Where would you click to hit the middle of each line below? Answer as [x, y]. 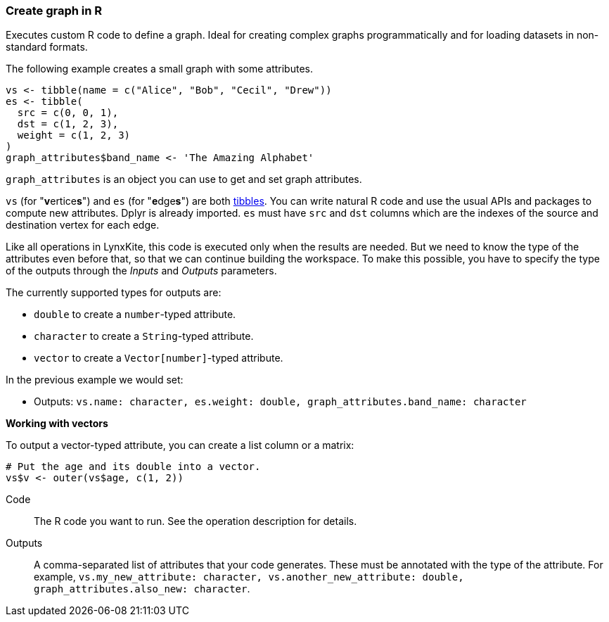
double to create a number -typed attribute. [135, 315]
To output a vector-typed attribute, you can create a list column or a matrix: [180, 445]
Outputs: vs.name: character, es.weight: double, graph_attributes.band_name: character [280, 402]
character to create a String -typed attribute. [144, 336]
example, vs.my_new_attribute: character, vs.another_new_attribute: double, [249, 577]
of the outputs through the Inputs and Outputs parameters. [141, 271]
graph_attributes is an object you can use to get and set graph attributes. [184, 179]
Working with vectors [57, 424]
